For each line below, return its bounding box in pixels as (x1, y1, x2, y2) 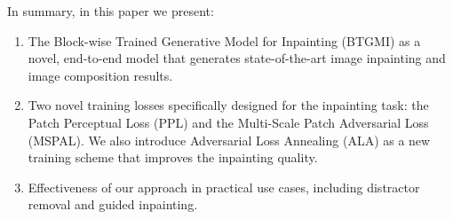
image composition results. (28, 66, 173, 84)
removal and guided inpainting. (28, 195, 198, 214)
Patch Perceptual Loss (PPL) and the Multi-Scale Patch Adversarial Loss (28, 113, 429, 131)
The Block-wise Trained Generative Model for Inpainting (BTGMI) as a (28, 31, 421, 50)
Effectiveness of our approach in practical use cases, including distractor (28, 177, 420, 196)
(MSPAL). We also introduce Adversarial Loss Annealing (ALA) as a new (28, 130, 431, 149)
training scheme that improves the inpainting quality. (28, 148, 318, 167)
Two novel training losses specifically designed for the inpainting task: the (28, 96, 429, 114)
